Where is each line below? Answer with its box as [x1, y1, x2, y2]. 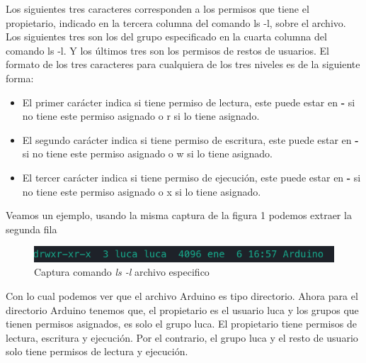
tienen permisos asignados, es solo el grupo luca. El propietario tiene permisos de [6, 316, 358, 331]
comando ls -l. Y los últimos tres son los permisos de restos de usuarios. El [6, 43, 329, 57]
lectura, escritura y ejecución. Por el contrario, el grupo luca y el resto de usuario [6, 330, 358, 345]
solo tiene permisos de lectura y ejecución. [6, 344, 188, 359]
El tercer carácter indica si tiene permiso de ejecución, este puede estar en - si [22, 169, 361, 184]
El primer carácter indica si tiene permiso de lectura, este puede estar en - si [22, 94, 355, 109]
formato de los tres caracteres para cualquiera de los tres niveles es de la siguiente [6, 57, 360, 72]
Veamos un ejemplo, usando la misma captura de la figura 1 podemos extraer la [6, 208, 352, 223]
